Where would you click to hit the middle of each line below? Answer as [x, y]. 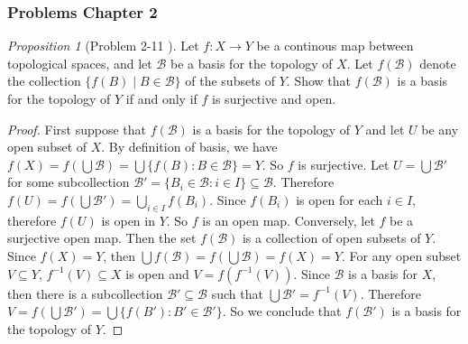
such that [237, 293]
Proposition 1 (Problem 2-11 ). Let [103, 46]
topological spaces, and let [80, 63]
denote [438, 63]
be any [440, 129]
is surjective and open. [274, 98]
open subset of [47, 147]
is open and [157, 273]
